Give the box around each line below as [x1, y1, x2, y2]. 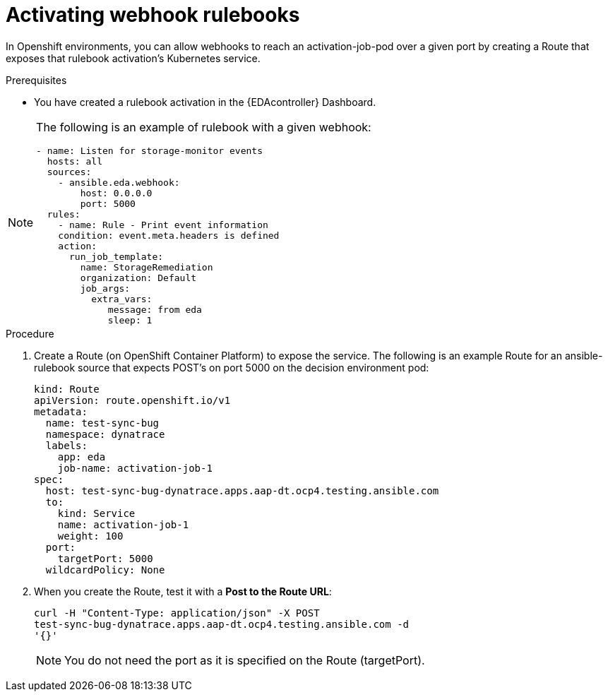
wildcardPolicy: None [45, 564, 165, 576]
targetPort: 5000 [57, 552, 153, 564]
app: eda [57, 451, 106, 463]
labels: [45, 439, 88, 451]
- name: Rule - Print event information [58, 219, 268, 230]
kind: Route [34, 383, 100, 395]
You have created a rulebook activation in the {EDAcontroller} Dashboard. [34, 95, 376, 108]
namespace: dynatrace [45, 428, 165, 440]
